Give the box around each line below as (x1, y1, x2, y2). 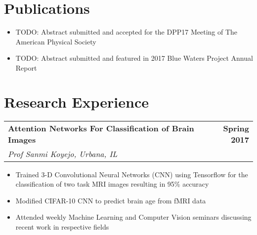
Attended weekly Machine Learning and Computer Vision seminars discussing (15, 212, 252, 222)
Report (15, 62, 37, 73)
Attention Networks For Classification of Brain (8, 122, 194, 134)
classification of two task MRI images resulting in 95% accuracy (15, 179, 209, 189)
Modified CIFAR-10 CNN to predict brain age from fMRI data (15, 195, 206, 205)
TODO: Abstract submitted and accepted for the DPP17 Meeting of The (15, 27, 238, 37)
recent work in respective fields (15, 222, 109, 232)
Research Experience (4, 91, 149, 112)
